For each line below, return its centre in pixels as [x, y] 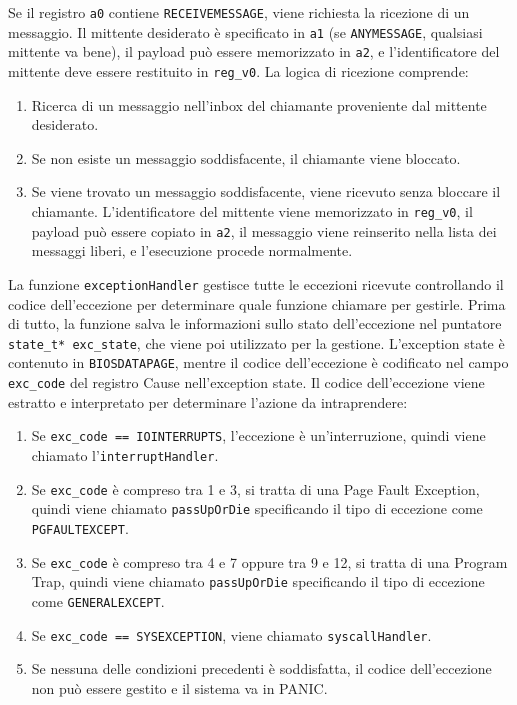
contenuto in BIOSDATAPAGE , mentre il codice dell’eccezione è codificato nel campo [258, 362]
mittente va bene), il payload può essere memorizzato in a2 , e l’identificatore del [254, 51]
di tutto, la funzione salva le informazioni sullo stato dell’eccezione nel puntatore [255, 323]
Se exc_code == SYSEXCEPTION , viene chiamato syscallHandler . [231, 634]
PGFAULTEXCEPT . [80, 527]
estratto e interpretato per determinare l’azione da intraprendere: [208, 401]
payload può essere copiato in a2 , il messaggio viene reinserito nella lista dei [264, 230]
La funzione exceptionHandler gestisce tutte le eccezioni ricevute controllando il [256, 283]
